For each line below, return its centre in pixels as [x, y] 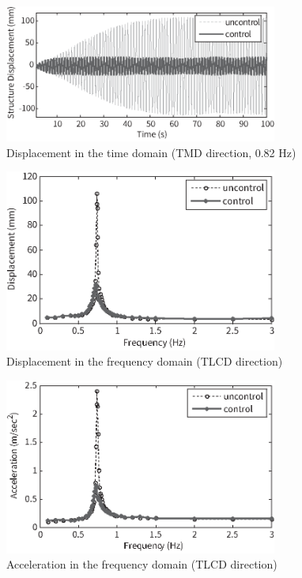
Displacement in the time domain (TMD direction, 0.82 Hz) [151, 152]
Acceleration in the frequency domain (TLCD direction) [142, 564]
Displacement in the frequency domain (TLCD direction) [145, 361]
